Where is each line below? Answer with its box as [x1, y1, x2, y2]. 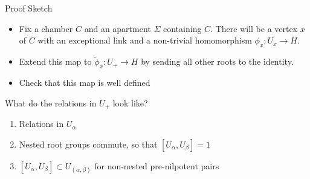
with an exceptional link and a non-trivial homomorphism [37, 34, 252, 47]
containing [163, 22, 202, 34]
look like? [112, 96, 148, 109]
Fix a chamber [19, 22, 73, 34]
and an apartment [84, 22, 151, 34]
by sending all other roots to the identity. [141, 55, 294, 68]
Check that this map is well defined [19, 76, 150, 88]
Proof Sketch [5, 2, 53, 14]
